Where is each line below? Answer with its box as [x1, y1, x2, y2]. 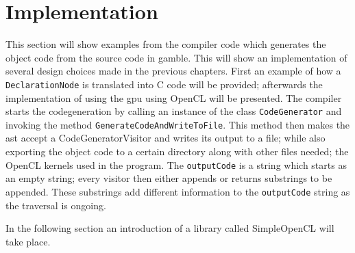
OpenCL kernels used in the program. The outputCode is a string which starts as [5, 157, 347, 172]
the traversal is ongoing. [5, 198, 106, 212]
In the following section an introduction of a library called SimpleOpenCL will [5, 221, 334, 235]
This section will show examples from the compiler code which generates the [5, 37, 326, 51]
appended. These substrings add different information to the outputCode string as [5, 184, 350, 198]
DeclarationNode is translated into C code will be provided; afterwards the [5, 77, 323, 91]
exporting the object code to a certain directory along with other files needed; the [5, 144, 349, 159]
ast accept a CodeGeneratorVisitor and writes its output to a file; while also [5, 131, 326, 145]
